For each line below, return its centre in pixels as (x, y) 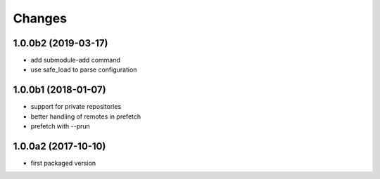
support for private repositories (76, 107)
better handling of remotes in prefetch (86, 117)
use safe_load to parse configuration (84, 69)
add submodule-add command (76, 60)
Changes (40, 18)
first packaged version (63, 163)
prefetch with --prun (61, 126)
